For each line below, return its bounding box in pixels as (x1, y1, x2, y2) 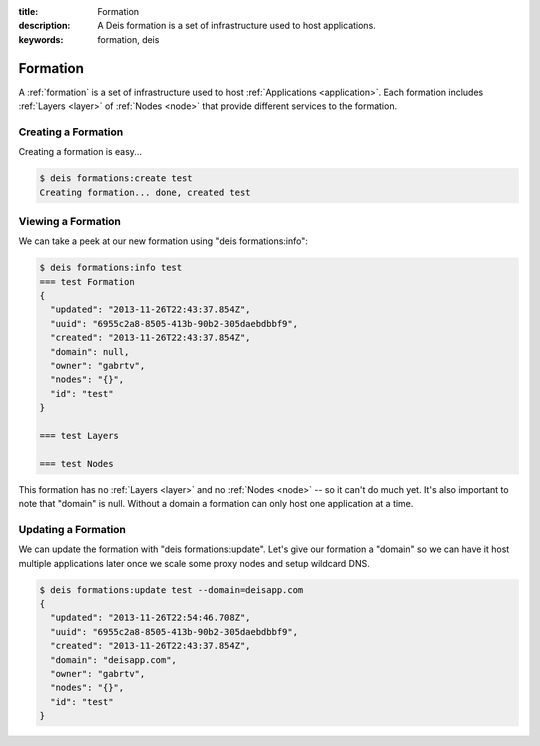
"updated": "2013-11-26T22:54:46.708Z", (50, 612, 251, 624)
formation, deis (97, 33, 160, 45)
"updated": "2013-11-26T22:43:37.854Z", (50, 304, 251, 315)
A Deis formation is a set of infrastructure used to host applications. (97, 20, 377, 32)
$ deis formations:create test (39, 173, 194, 184)
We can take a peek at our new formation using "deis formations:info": (18, 235, 309, 247)
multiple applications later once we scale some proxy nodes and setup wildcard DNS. (18, 557, 370, 569)
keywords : (18, 33, 64, 45)
